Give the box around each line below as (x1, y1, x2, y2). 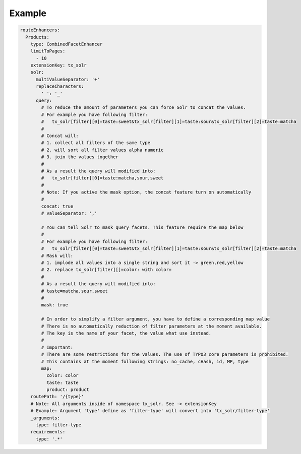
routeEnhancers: (20, 27, 61, 33)
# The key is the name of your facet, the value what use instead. (41, 330, 212, 336)
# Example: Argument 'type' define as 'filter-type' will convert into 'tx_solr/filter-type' (30, 408, 270, 414)
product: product (46, 387, 89, 393)
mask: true (41, 302, 68, 308)
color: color (46, 373, 79, 378)
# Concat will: (41, 133, 79, 139)
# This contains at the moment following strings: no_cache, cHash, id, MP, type (41, 358, 249, 364)
